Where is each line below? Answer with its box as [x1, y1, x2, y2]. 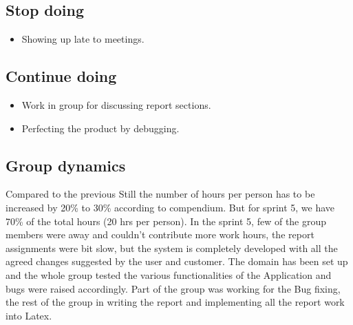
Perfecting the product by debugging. [21, 120, 180, 135]
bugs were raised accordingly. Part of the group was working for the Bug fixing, [6, 281, 341, 295]
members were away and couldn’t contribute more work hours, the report [6, 227, 314, 242]
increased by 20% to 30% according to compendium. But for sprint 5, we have [6, 200, 335, 214]
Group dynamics [6, 154, 126, 176]
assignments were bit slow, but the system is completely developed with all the [6, 240, 338, 255]
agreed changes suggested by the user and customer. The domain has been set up [6, 254, 348, 269]
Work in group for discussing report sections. [21, 98, 211, 112]
